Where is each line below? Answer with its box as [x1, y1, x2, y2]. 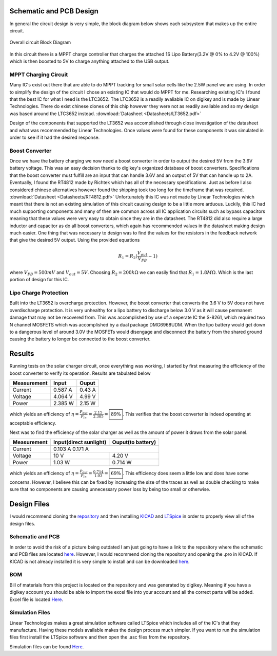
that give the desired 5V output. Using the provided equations [9, 237, 140, 243]
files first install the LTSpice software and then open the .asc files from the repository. [9, 634, 191, 640]
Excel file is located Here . [9, 596, 64, 603]
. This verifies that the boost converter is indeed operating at [123, 411, 251, 417]
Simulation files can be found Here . [9, 643, 84, 650]
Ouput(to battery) [112, 439, 156, 446]
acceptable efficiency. [9, 420, 56, 426]
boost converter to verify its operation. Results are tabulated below [9, 370, 151, 376]
